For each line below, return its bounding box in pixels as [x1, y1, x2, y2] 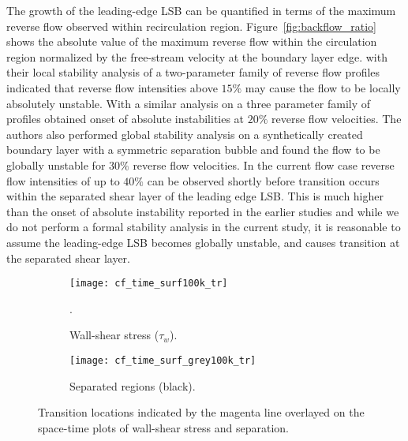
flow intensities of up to [6, 172, 120, 189]
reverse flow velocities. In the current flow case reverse [133, 156, 395, 173]
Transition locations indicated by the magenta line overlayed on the [38, 404, 365, 420]
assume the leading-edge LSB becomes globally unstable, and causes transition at [6, 234, 400, 250]
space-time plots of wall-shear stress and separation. [38, 419, 289, 435]
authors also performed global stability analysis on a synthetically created [6, 125, 363, 142]
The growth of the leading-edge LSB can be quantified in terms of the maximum [6, 2, 396, 18]
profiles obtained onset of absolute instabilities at [6, 110, 245, 127]
